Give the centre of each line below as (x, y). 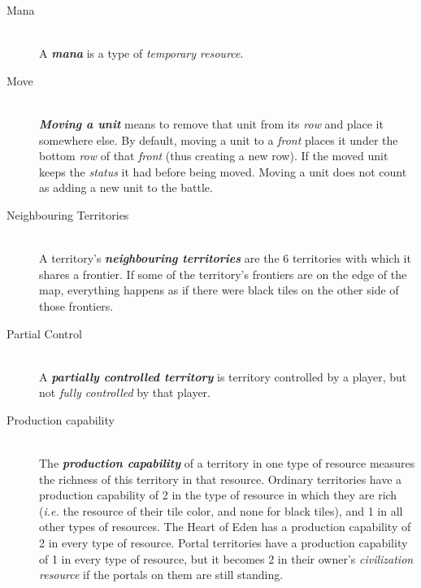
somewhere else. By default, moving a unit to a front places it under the (219, 139)
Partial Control (44, 333)
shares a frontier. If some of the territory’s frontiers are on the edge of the (223, 274)
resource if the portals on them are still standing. (161, 575)
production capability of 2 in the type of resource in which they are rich (218, 495)
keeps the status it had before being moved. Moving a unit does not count (223, 171)
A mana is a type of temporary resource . (141, 53)
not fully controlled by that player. (125, 392)
